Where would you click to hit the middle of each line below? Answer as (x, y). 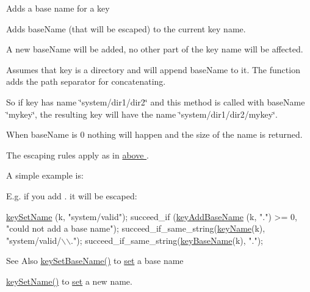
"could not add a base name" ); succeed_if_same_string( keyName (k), (136, 228)
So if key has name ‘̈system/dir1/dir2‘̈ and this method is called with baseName (156, 101)
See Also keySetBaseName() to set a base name (95, 261)
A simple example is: (45, 175)
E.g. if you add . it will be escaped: (72, 195)
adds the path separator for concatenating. (86, 81)
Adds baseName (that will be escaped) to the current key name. (126, 28)
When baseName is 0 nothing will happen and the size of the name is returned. (154, 134)
